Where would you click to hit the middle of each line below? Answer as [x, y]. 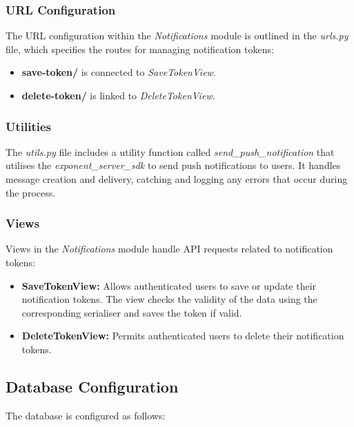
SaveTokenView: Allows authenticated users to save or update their [169, 285]
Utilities [29, 126]
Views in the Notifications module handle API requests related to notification [169, 249]
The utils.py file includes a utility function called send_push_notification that [170, 151]
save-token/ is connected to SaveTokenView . [119, 72]
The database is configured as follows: [86, 415]
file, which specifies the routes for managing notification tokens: [140, 49]
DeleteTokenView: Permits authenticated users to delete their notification [183, 336]
